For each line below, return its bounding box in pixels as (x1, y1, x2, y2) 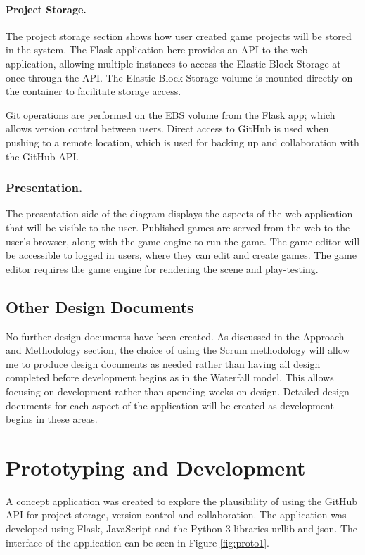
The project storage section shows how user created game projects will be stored (6, 28, 352, 43)
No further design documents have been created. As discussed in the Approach (6, 328, 345, 343)
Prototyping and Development (6, 452, 306, 481)
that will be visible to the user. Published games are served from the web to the (6, 219, 350, 234)
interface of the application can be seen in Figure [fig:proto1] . (6, 535, 269, 549)
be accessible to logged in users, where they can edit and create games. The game (6, 248, 357, 262)
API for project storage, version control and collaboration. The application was (6, 507, 347, 522)
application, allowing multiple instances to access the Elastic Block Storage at (6, 56, 341, 70)
